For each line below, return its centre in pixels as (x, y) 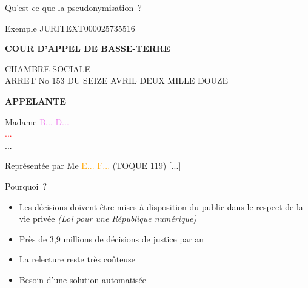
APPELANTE (35, 101)
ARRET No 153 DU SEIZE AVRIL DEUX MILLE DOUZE (117, 81)
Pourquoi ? (26, 186)
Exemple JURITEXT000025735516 (70, 28)
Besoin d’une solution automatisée (83, 279)
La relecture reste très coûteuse (77, 259)
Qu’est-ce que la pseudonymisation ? (73, 7)
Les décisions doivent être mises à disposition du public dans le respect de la (161, 206)
